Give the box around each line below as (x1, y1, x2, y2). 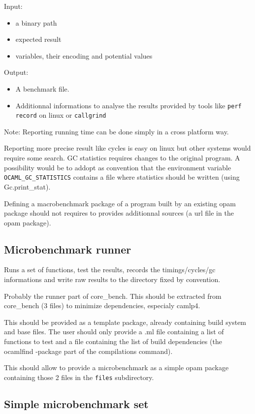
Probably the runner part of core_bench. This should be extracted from (4, 290, 222, 301)
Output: (4, 67, 29, 77)
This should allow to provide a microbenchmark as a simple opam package (4, 362, 229, 373)
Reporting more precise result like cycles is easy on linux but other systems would (4, 143, 251, 153)
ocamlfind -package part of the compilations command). (4, 346, 173, 356)
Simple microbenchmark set (4, 396, 149, 411)
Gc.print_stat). (4, 181, 51, 191)
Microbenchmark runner (4, 241, 131, 256)
